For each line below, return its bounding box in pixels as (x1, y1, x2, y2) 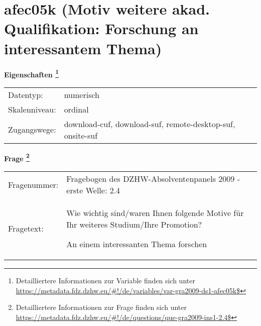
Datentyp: (8, 88, 43, 100)
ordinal (64, 103, 89, 115)
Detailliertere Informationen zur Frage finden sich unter (16, 302, 187, 312)
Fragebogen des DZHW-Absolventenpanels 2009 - (66, 173, 240, 184)
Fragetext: (8, 223, 44, 234)
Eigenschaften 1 (4, 67, 59, 79)
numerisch (64, 88, 99, 100)
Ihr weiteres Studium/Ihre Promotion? (66, 219, 202, 230)
